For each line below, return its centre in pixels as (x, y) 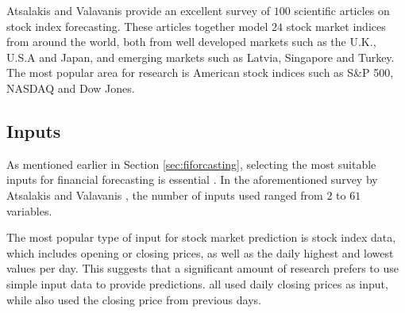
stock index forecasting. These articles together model (137, 26)
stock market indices (336, 26)
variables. (29, 210)
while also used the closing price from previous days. (134, 299)
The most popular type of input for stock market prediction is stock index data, (201, 237)
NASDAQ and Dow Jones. (71, 88)
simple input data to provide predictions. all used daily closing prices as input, (197, 283)
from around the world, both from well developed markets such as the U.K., (191, 42)
